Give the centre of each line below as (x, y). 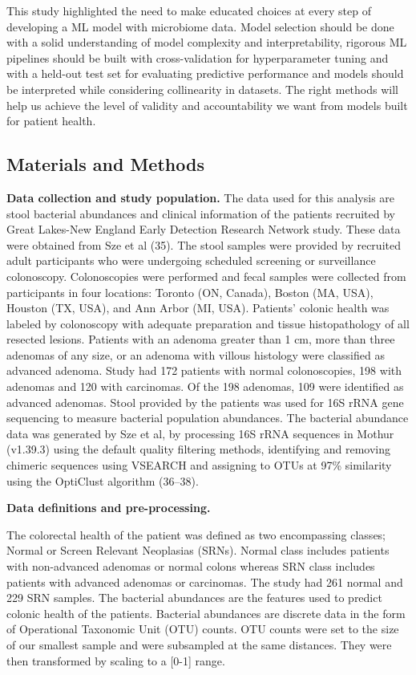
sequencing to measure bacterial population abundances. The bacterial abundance (208, 418)
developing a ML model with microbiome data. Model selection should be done (200, 26)
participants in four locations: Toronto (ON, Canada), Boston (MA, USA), (190, 292)
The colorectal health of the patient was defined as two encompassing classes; (196, 534)
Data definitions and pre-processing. (109, 508)
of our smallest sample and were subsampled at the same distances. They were (199, 644)
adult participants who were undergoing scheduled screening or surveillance (191, 260)
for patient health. (51, 121)
